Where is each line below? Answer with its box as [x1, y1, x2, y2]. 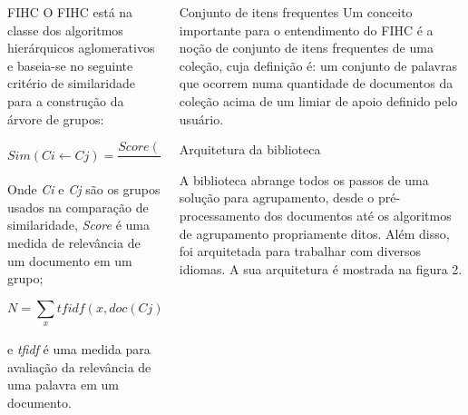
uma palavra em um [7, 375, 119, 394]
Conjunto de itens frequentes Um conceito [179, 3, 413, 21]
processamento [179, 205, 260, 224]
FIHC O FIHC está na [7, 3, 133, 21]
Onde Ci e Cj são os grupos [7, 180, 161, 199]
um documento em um [7, 251, 132, 270]
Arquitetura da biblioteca [179, 140, 321, 159]
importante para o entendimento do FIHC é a [179, 20, 434, 39]
